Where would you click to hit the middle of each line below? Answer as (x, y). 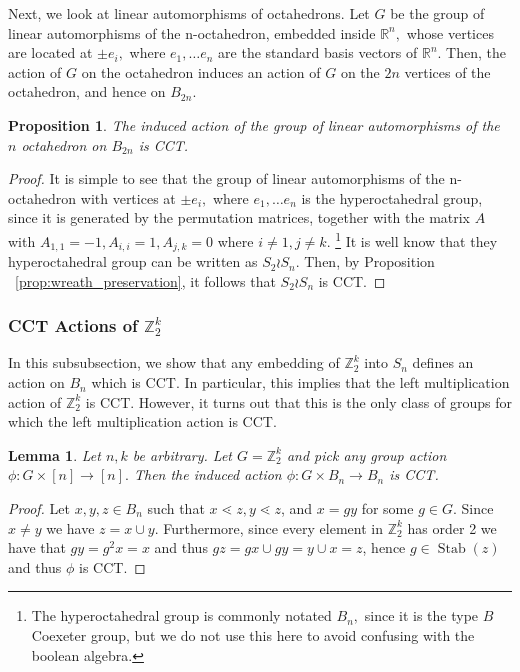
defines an (443, 362)
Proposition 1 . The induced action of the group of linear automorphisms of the (254, 124)
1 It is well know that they (416, 239)
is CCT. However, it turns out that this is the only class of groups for (298, 401)
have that (37, 547)
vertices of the (447, 71)
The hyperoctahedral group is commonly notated (181, 615)
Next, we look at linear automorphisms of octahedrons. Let (189, 13)
